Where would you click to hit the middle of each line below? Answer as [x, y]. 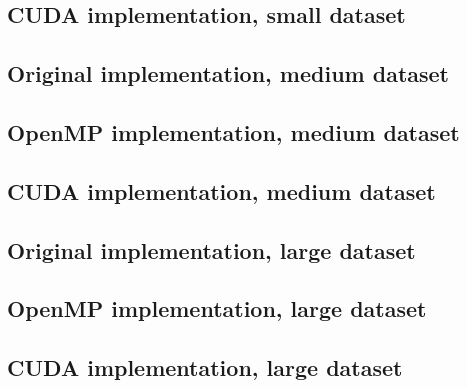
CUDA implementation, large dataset [205, 367]
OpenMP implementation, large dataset [217, 308]
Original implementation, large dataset [211, 249]
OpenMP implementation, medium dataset [233, 131]
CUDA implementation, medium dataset [221, 190]
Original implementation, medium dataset [228, 73]
